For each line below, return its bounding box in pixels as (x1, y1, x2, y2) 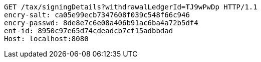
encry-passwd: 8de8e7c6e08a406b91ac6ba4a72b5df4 (4, 19, 198, 27)
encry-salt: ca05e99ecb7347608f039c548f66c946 (4, 11, 190, 19)
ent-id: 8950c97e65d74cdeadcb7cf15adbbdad (4, 27, 173, 35)
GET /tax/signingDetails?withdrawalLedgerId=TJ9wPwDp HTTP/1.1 (4, 3, 257, 11)
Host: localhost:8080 (4, 35, 89, 43)
